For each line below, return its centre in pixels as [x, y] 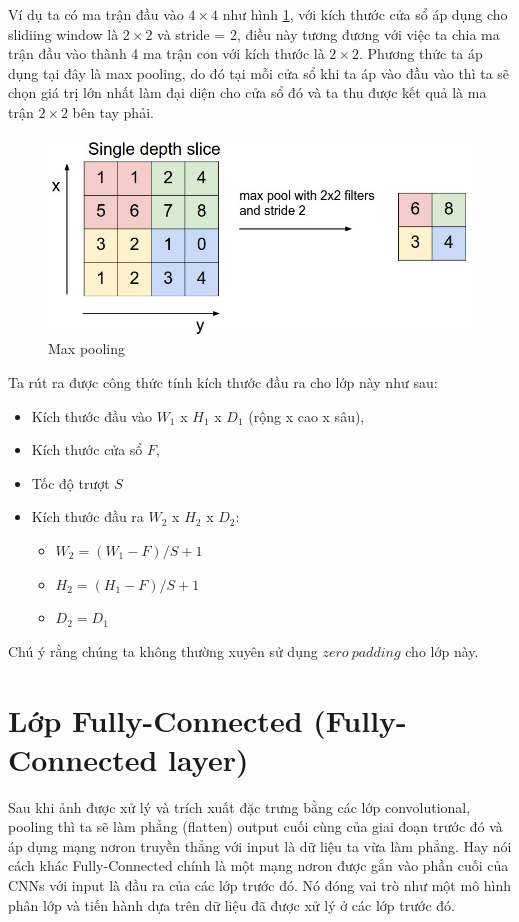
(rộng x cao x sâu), [306, 415]
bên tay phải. [113, 111]
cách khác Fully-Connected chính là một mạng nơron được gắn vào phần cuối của [258, 865]
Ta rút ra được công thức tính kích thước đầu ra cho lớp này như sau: [223, 382]
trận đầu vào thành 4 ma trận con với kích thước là [166, 53]
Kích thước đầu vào [91, 415]
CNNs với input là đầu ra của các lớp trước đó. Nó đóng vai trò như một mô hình [260, 885]
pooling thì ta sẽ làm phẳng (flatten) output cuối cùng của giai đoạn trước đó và [255, 826]
